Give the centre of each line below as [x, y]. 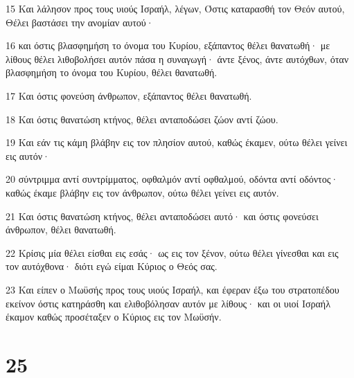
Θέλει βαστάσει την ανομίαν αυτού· [80, 22]
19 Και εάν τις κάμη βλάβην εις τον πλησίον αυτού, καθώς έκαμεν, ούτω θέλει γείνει [177, 142]
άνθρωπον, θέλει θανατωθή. [61, 229]
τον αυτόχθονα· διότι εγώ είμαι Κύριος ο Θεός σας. [112, 266]
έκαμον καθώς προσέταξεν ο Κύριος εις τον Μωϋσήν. [114, 317]
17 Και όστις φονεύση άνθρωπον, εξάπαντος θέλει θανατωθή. [129, 95]
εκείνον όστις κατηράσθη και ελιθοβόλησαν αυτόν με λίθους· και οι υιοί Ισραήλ [168, 303]
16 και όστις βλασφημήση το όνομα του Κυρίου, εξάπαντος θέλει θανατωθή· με [168, 45]
